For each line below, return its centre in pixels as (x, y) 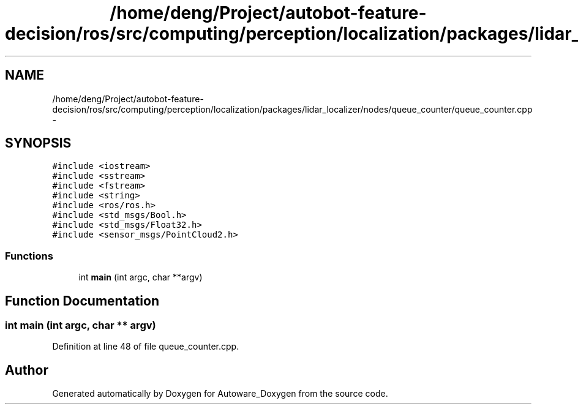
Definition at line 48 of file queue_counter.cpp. (146, 347)
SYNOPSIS (38, 143)
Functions (29, 256)
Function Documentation (82, 301)
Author (27, 370)
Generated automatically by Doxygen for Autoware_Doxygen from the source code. (220, 394)
